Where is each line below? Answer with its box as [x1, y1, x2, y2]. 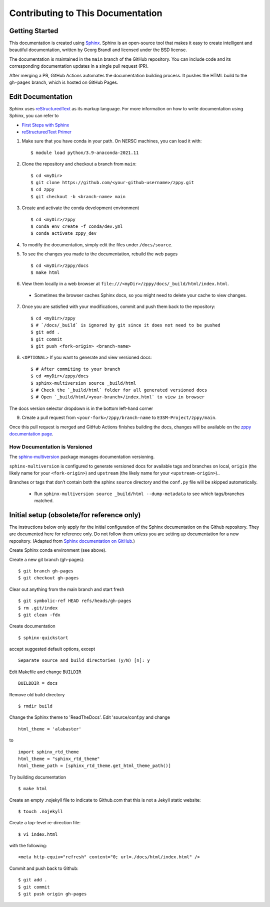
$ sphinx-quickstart [18, 635, 68, 641]
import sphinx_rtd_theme [18, 749, 79, 754]
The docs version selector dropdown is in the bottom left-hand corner [9, 405, 153, 411]
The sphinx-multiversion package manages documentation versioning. [9, 454, 155, 460]
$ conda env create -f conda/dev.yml [30, 224, 123, 229]
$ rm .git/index [18, 605, 58, 611]
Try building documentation [9, 774, 66, 780]
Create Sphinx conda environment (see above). [9, 547, 107, 553]
